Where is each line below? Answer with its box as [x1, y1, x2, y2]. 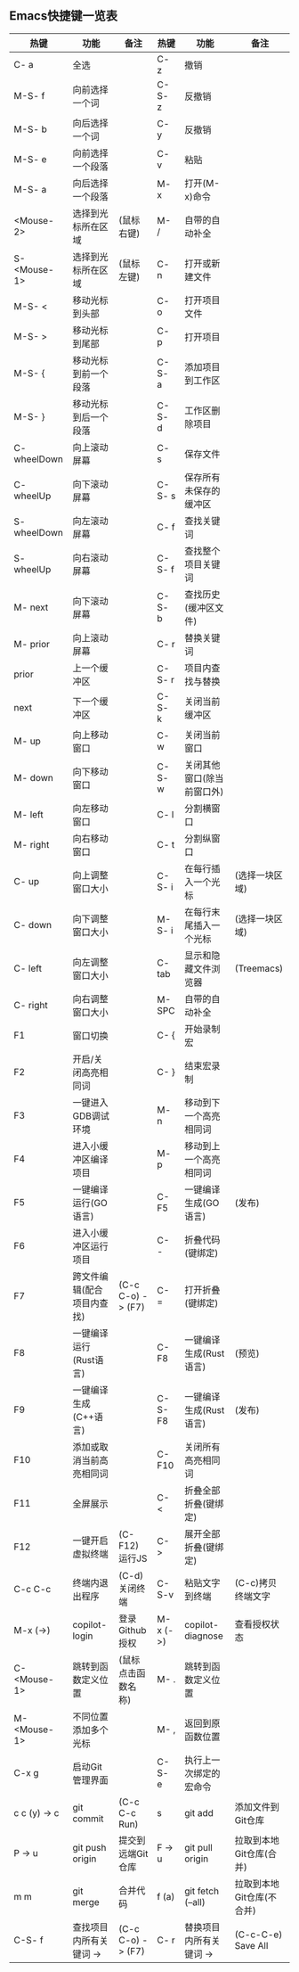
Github [118, 1623, 147, 1636]
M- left [13, 808, 44, 820]
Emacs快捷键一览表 [9, 8, 118, 24]
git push [72, 1841, 107, 1853]
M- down [13, 771, 53, 784]
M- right [13, 838, 50, 850]
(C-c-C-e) [234, 1928, 283, 1941]
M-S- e [13, 152, 47, 165]
